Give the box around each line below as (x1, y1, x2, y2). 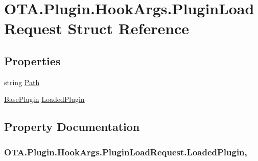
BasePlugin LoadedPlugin (4, 94, 85, 104)
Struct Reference (67, 18, 190, 39)
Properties (4, 52, 61, 68)
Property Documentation (4, 119, 140, 135)
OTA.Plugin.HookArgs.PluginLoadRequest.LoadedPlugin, (4, 145, 247, 158)
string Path (4, 76, 40, 87)
